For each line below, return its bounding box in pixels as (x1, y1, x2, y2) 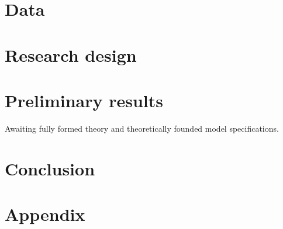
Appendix (5, 202, 85, 226)
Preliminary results (5, 88, 163, 112)
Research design (5, 43, 137, 66)
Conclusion (5, 156, 95, 180)
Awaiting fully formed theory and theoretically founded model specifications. (5, 122, 279, 134)
